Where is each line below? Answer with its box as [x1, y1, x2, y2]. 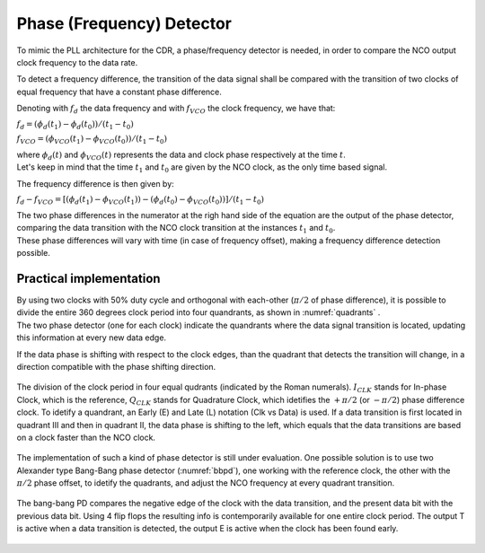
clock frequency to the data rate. [16, 57, 138, 67]
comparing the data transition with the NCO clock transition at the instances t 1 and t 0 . [16, 223, 336, 235]
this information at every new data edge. [16, 332, 166, 343]
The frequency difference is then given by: [16, 178, 174, 189]
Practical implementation [16, 270, 161, 286]
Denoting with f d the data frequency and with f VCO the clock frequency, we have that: [16, 103, 336, 116]
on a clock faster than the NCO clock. [16, 432, 156, 443]
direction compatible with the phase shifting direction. [16, 361, 216, 372]
